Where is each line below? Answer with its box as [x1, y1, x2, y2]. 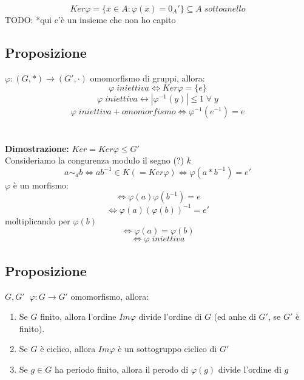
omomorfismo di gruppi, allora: [90, 71, 205, 84]
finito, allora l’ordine [40, 310, 117, 323]
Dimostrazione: [5, 142, 69, 154]
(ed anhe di [214, 310, 256, 323]
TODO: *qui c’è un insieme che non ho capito [5, 13, 176, 26]
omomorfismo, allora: [70, 289, 149, 302]
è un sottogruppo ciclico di [118, 342, 217, 355]
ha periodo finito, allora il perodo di [54, 363, 189, 376]
